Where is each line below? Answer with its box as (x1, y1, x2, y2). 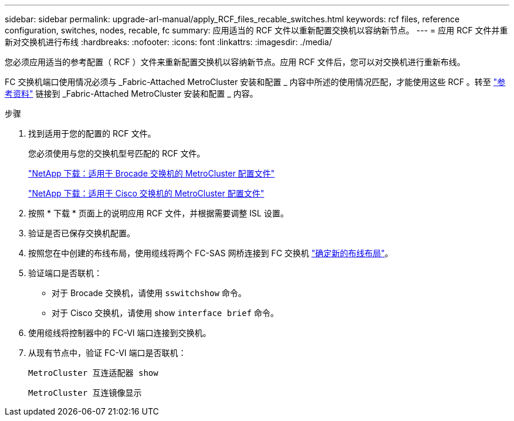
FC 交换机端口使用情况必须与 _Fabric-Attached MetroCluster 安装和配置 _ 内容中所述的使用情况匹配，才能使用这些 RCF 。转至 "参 (5, 77, 506, 87)
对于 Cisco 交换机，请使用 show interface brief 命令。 (52, 308, 279, 318)
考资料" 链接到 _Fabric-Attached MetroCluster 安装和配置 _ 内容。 (5, 89, 258, 99)
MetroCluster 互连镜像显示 (28, 388, 142, 398)
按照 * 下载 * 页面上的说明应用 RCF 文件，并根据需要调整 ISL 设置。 (28, 208, 289, 218)
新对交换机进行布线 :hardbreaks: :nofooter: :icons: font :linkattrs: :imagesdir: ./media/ (5, 37, 332, 47)
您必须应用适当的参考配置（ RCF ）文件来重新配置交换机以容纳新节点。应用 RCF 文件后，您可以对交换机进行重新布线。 (5, 57, 465, 67)
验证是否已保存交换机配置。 (28, 228, 135, 238)
